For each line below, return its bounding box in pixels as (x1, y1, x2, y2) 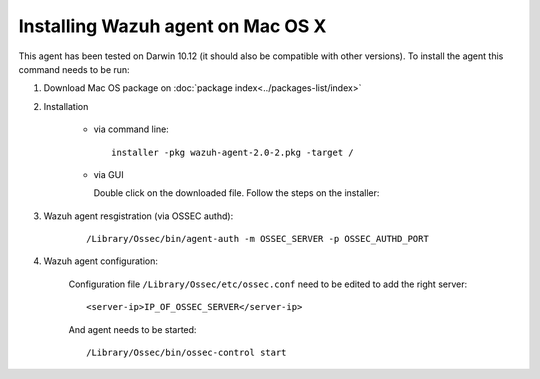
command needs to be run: (18, 63, 130, 75)
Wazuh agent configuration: (43, 255, 159, 267)
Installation (43, 100, 89, 112)
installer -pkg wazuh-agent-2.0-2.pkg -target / (111, 146, 354, 158)
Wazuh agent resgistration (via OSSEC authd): (43, 210, 234, 222)
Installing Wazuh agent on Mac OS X (18, 15, 327, 37)
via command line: (93, 123, 169, 135)
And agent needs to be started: (68, 323, 197, 335)
